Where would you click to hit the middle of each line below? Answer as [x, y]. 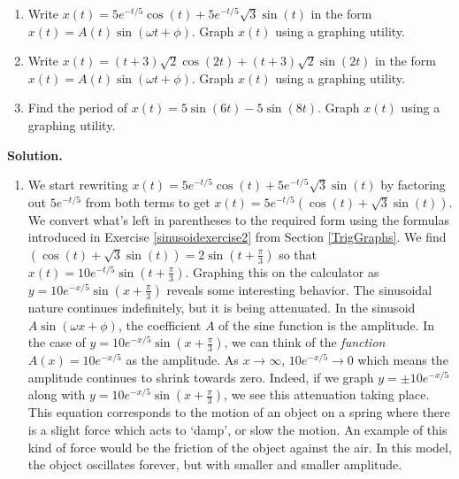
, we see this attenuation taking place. [327, 394]
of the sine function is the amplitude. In [327, 324]
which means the [403, 360]
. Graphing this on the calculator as [282, 271]
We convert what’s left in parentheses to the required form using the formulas [239, 219]
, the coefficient [160, 324]
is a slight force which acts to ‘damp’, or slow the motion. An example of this [237, 429]
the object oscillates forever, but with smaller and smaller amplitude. [215, 464]
